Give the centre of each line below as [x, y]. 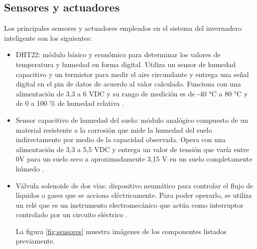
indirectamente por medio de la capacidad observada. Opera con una [121, 139]
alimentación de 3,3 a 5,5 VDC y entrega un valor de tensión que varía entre [132, 149]
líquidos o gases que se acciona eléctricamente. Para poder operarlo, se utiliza [134, 195]
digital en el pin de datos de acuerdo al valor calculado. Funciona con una [128, 84]
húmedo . [30, 168]
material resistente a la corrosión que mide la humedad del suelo [114, 129]
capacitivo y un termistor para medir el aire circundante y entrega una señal [132, 74]
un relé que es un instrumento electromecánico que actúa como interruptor [129, 205]
